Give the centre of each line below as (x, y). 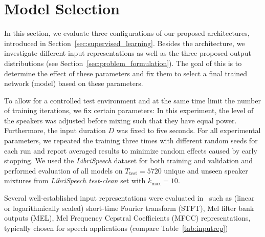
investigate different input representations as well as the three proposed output (128, 53)
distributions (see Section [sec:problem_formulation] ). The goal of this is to (123, 63)
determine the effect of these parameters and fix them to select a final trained (126, 73)
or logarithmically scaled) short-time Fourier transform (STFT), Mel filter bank (129, 208)
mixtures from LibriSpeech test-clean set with (75, 180)
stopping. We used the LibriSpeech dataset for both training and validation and (128, 160)
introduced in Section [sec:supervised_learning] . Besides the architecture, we (125, 43)
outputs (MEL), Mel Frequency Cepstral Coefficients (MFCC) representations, (127, 218)
